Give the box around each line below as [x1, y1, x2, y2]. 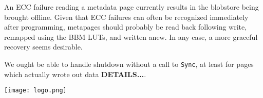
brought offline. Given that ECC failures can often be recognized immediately [4, 11, 249, 22]
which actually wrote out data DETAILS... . [4, 68, 146, 79]
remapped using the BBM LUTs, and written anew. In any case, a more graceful [4, 31, 258, 42]
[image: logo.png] [4, 87, 67, 94]
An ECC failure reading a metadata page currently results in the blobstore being [4, 2, 259, 12]
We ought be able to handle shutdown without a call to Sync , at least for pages [4, 58, 254, 69]
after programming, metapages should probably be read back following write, [4, 21, 247, 32]
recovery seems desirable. [4, 41, 83, 52]
